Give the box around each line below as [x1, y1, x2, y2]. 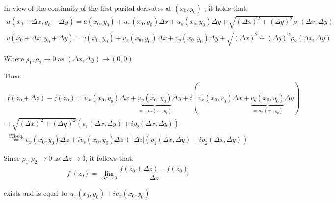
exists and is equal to [4, 188, 68, 198]
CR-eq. [8, 133, 24, 139]
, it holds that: [204, 3, 248, 13]
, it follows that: [85, 153, 134, 163]
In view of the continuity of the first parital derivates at [4, 3, 172, 13]
